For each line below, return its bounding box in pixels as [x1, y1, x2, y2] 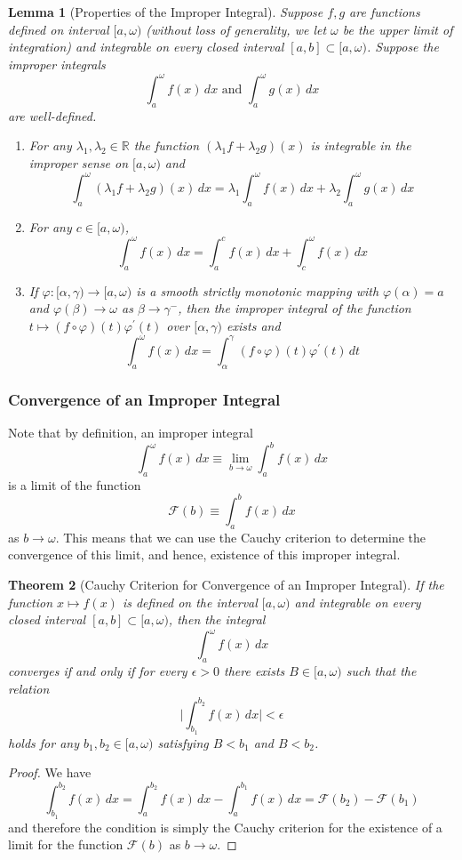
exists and [227, 316, 281, 334]
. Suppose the [366, 37, 439, 56]
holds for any [8, 733, 79, 751]
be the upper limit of [342, 20, 453, 38]
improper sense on [28, 153, 129, 172]
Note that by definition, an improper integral [8, 422, 253, 441]
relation [8, 679, 50, 697]
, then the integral [168, 610, 266, 629]
